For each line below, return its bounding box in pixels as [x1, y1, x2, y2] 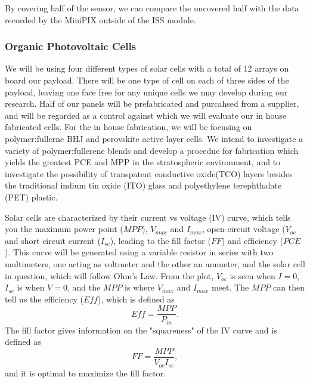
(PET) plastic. [5, 190, 58, 203]
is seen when [230, 269, 275, 282]
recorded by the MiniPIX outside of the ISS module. [5, 13, 196, 26]
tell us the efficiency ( [5, 292, 83, 305]
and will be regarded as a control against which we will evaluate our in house [5, 109, 287, 121]
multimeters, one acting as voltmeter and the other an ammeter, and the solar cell [5, 257, 305, 270]
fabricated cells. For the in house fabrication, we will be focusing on [5, 121, 252, 133]
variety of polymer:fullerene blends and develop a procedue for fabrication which [5, 144, 299, 156]
